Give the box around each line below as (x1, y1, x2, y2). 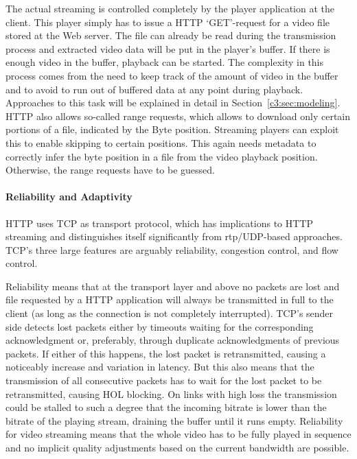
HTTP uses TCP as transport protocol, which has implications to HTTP (5, 215, 313, 230)
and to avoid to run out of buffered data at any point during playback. (5, 82, 303, 96)
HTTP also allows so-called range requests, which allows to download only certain (5, 108, 351, 123)
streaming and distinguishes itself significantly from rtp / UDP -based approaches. (5, 229, 343, 244)
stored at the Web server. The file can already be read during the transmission (5, 28, 336, 43)
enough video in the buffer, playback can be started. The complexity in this (5, 55, 324, 69)
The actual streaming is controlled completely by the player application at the (5, 1, 334, 15)
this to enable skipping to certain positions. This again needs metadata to (5, 135, 316, 150)
